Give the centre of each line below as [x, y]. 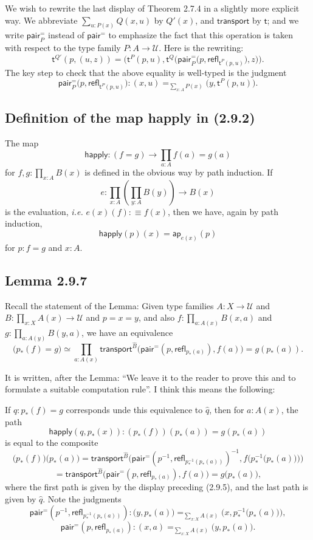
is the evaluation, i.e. [44, 211]
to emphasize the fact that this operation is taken [201, 35]
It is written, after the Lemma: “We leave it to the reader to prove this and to [150, 377]
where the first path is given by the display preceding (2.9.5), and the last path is [157, 486]
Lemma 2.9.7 [46, 280]
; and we [283, 20]
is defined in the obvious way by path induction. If [179, 172]
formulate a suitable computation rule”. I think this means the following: [140, 389]
